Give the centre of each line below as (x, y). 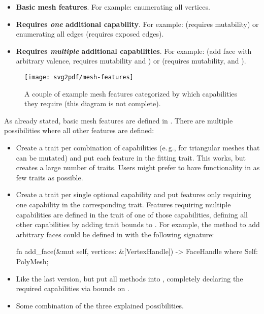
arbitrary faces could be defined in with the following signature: (115, 234)
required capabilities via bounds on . (73, 288)
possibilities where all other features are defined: (79, 130)
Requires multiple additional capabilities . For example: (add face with (134, 51)
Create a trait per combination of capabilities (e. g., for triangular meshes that (138, 147)
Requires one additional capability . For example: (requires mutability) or (137, 24)
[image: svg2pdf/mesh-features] (79, 77)
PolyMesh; (32, 261)
